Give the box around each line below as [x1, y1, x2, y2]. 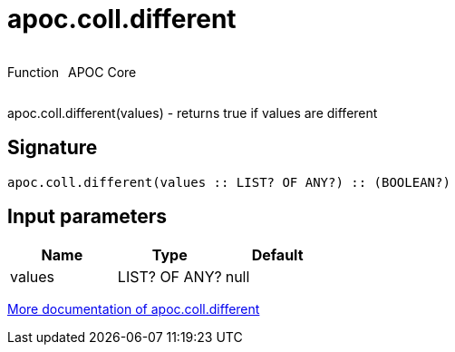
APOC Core [67, 64, 137, 80]
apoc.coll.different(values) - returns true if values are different [7, 104, 378, 121]
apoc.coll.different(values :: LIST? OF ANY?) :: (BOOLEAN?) [7, 174, 450, 190]
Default [251, 246, 304, 265]
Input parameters [7, 205, 168, 229]
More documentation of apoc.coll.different [7, 301, 260, 318]
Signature [7, 136, 98, 160]
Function [7, 64, 59, 80]
